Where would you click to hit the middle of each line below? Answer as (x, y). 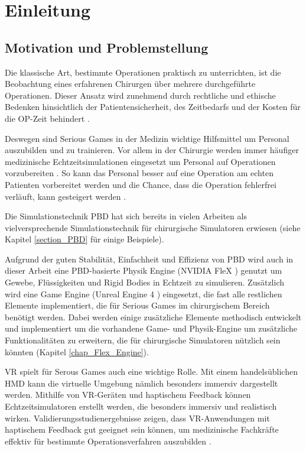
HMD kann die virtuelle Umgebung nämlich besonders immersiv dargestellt (141, 383)
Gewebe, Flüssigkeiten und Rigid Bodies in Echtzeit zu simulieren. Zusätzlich (145, 282)
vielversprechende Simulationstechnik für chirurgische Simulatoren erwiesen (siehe (153, 227)
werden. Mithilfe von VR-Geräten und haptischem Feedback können (128, 395)
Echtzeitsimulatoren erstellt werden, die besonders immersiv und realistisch (141, 406)
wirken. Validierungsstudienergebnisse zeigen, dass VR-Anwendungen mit (137, 418)
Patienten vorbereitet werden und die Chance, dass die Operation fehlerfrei (141, 184)
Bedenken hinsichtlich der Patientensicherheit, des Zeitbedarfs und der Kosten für (153, 107)
